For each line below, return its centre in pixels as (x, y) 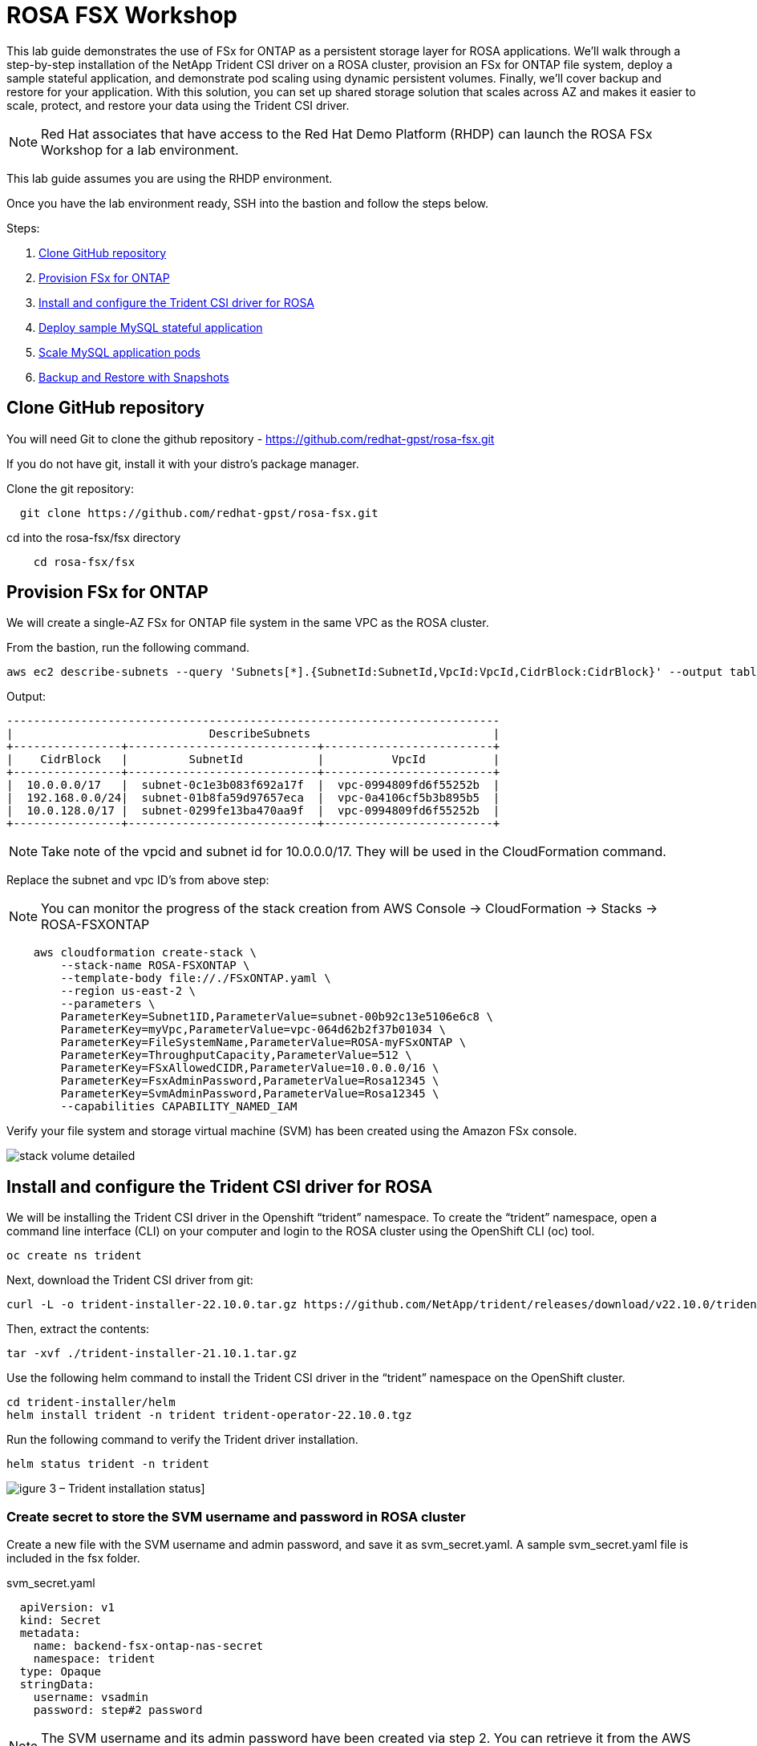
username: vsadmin (91, 1697)
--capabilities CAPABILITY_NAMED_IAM (179, 1107)
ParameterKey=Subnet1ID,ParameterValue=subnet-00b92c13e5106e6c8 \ (277, 1017)
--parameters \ (108, 1004)
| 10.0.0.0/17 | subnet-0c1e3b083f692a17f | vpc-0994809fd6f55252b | (253, 785)
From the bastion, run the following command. (128, 648)
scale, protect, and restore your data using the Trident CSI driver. (178, 105)
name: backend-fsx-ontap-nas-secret (148, 1646)
